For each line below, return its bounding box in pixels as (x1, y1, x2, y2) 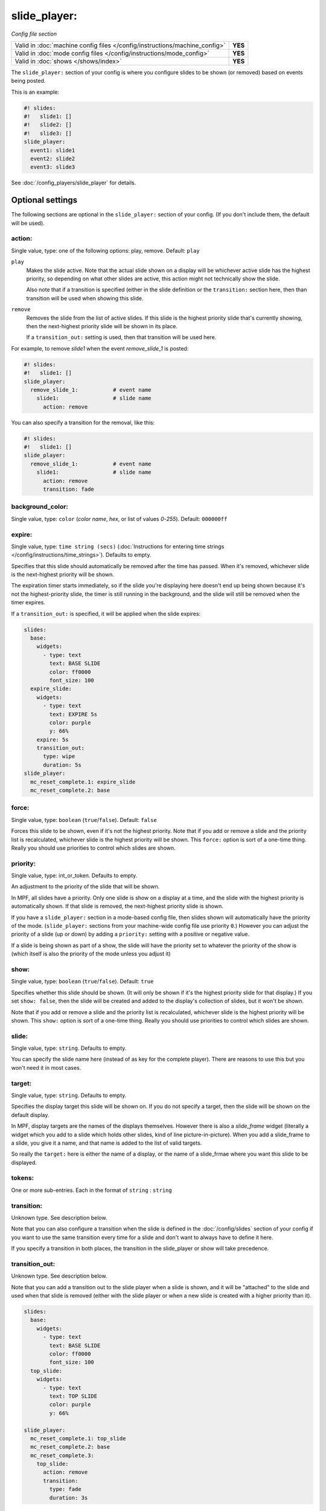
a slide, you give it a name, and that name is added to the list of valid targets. (11, 1139, 202, 1147)
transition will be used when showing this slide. (26, 294, 144, 302)
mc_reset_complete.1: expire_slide (30, 778, 136, 785)
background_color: (11, 502, 69, 511)
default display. (11, 1111, 50, 1118)
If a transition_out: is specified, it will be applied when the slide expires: (11, 610, 201, 617)
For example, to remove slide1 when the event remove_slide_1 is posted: (11, 345, 189, 352)
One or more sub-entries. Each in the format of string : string (11, 1186, 172, 1194)
